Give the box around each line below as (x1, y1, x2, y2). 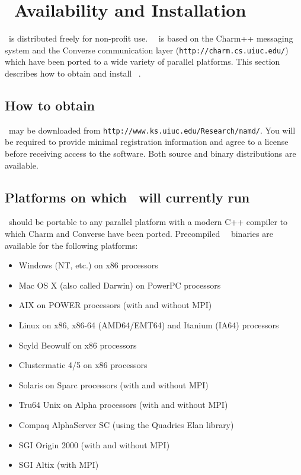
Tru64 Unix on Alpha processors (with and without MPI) (18, 398, 228, 411)
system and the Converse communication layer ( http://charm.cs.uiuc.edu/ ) (5, 43, 289, 56)
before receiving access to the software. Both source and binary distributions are (5, 147, 296, 160)
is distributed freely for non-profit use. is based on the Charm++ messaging (8, 32, 293, 45)
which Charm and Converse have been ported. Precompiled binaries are (5, 227, 273, 239)
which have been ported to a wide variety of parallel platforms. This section (5, 55, 280, 68)
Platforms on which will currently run (5, 188, 250, 206)
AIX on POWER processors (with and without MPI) (18, 299, 212, 311)
